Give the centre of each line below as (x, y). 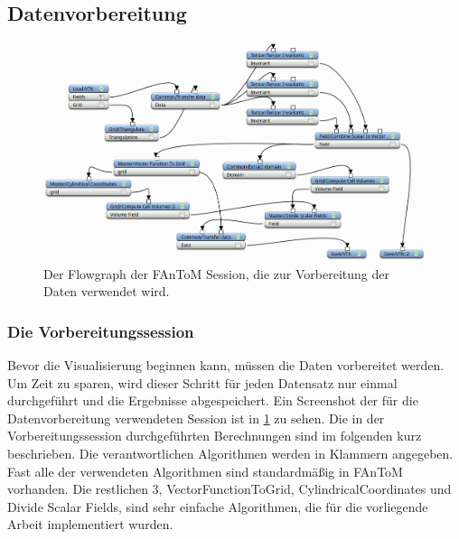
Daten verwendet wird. (107, 291)
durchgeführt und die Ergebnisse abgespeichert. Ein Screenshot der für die (213, 400)
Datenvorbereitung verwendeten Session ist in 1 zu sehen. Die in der (196, 418)
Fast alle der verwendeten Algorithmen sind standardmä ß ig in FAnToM (205, 471)
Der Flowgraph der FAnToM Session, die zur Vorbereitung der (216, 273)
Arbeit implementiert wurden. (90, 524)
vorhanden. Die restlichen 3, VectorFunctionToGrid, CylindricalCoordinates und (229, 489)
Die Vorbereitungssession (101, 331)
